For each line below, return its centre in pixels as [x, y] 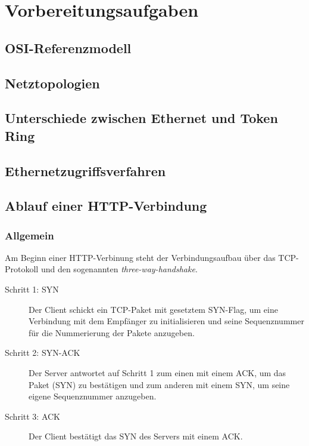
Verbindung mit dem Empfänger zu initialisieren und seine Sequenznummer [166, 321]
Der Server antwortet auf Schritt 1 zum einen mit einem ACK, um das [157, 373]
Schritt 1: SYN [32, 289]
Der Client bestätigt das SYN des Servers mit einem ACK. [136, 436]
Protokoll [22, 269]
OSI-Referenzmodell [68, 47]
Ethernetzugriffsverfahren [85, 170]
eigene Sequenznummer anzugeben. [93, 396]
